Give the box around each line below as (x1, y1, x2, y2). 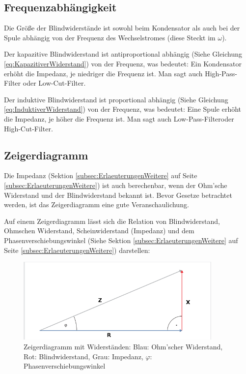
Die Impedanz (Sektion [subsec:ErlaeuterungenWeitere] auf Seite (4, 170, 197, 181)
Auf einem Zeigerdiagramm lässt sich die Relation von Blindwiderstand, (4, 216, 220, 226)
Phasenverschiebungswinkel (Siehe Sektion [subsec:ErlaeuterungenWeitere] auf (4, 235, 238, 245)
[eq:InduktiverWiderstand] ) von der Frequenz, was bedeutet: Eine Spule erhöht (4, 104, 242, 114)
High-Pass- (205, 68, 237, 78)
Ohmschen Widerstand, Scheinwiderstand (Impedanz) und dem (4, 225, 194, 236)
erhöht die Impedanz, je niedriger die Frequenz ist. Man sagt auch (4, 68, 203, 78)
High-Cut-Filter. (4, 123, 53, 133)
